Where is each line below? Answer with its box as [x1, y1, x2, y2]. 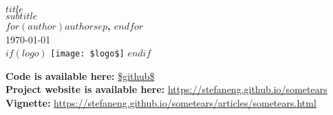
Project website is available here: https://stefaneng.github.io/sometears [6, 82, 327, 96]
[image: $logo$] [50, 49, 125, 59]
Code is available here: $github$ [6, 68, 155, 83]
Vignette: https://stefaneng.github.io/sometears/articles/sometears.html [6, 96, 316, 110]
